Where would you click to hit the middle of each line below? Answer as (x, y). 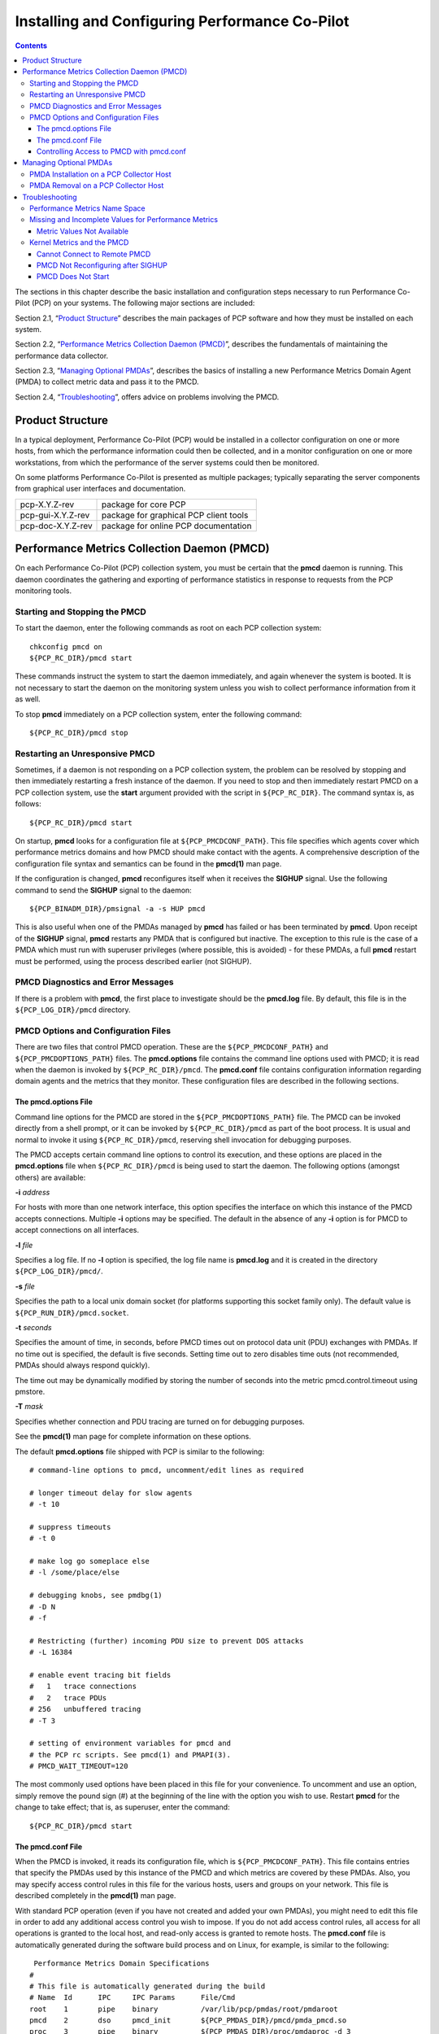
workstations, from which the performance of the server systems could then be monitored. (167, 462)
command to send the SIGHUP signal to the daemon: (104, 890)
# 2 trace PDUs (68, 1698)
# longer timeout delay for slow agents (111, 1493)
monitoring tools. (43, 591)
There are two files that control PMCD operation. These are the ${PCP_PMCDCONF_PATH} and (172, 1047)
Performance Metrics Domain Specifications (122, 1964)
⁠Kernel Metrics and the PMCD (79, 242)
